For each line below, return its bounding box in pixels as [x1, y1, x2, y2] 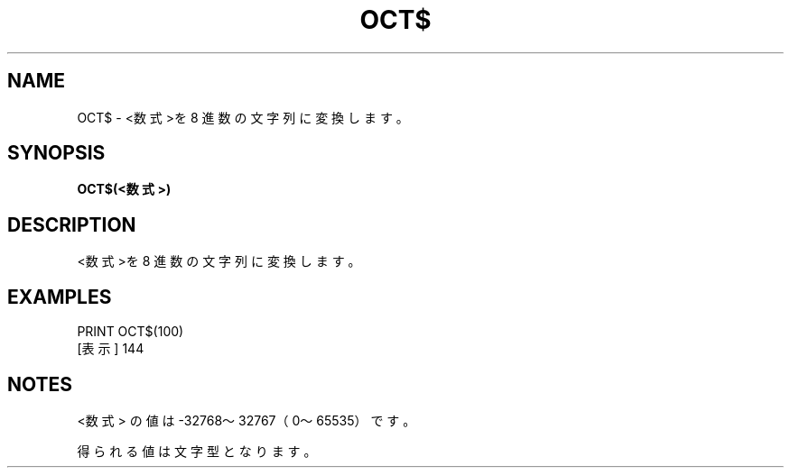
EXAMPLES [7, 285, 112, 308]
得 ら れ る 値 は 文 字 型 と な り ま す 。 [77, 443, 317, 459]
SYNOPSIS [7, 142, 106, 165]
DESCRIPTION [7, 213, 136, 236]
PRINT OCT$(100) [77, 324, 184, 340]
